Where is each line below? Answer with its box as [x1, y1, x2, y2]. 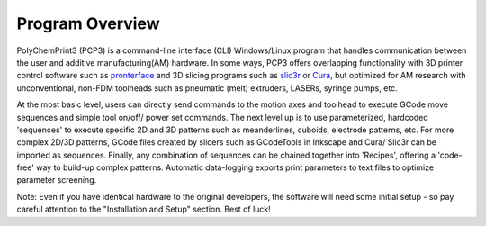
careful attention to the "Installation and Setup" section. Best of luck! [16, 203, 272, 215]
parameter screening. [16, 175, 97, 185]
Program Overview [16, 14, 161, 33]
